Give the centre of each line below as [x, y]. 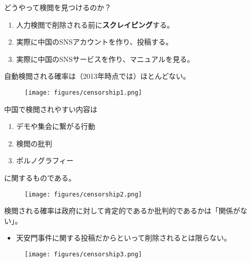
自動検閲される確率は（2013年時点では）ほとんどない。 [97, 76]
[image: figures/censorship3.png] [83, 255]
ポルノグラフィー [45, 160]
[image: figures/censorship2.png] [83, 194]
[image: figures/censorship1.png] [83, 92]
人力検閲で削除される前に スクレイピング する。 [95, 24]
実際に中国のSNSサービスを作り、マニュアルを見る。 [105, 59]
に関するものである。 [40, 178]
